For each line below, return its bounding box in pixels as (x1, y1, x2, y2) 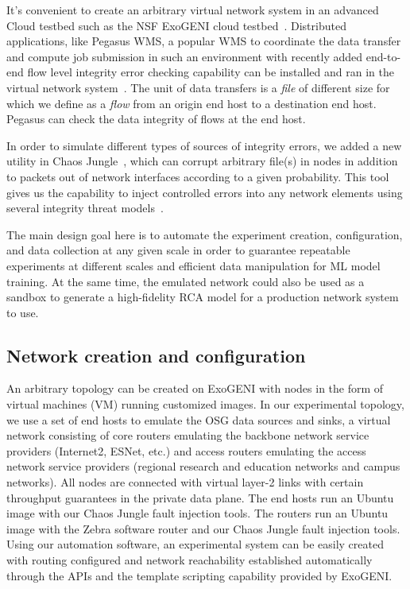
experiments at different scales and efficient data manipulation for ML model (6, 257, 381, 273)
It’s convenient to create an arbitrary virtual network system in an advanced (6, 2, 379, 17)
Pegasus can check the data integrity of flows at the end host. (6, 110, 306, 127)
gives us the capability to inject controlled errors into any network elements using (6, 184, 403, 200)
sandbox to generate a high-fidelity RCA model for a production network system (6, 289, 399, 305)
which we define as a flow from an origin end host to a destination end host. (6, 95, 377, 111)
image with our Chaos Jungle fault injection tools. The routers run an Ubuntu (6, 505, 389, 521)
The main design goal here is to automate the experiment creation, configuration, (6, 226, 403, 242)
